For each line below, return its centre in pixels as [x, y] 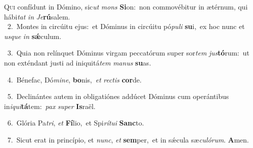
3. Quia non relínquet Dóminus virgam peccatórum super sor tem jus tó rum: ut [128, 53]
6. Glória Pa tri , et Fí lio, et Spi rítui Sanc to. [75, 123]
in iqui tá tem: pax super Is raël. [50, 106]
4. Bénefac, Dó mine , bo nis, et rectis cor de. [74, 79]
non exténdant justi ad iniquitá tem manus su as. [78, 62]
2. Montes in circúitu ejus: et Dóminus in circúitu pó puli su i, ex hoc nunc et [126, 26]
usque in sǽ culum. [33, 36]
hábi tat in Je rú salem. [37, 16]
